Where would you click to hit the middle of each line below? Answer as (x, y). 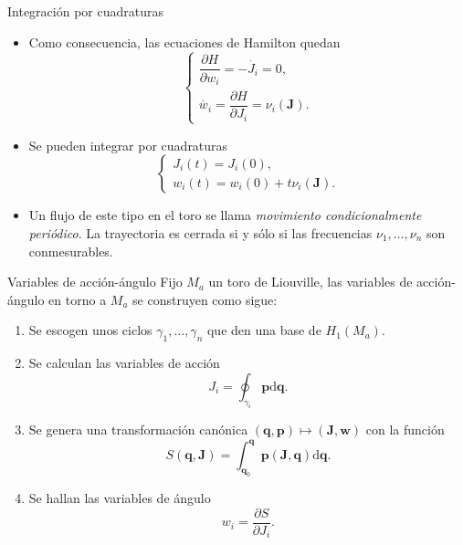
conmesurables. (71, 251)
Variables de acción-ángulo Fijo (95, 282)
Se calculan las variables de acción (124, 363)
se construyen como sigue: (205, 299)
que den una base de (264, 330)
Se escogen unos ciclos (90, 330)
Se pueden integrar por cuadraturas (128, 145)
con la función (405, 430)
